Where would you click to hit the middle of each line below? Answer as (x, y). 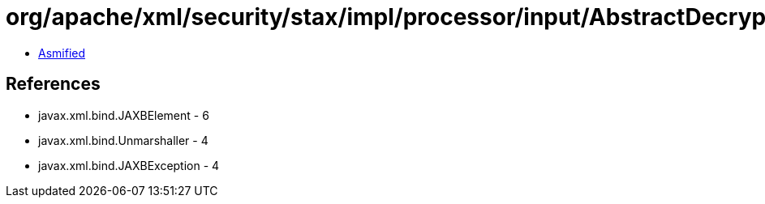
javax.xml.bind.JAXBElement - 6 (124, 115)
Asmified (62, 53)
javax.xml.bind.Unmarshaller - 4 (123, 140)
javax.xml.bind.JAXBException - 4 (129, 165)
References (53, 84)
